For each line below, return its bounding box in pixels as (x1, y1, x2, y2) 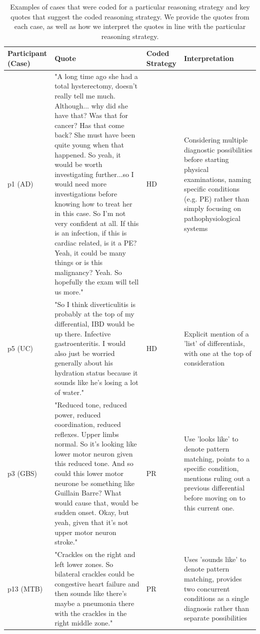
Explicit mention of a (183, 328, 249, 338)
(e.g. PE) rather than (183, 193, 249, 203)
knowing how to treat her (54, 198, 132, 208)
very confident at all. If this (54, 217, 139, 228)
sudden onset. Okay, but (54, 507, 129, 517)
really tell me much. (54, 90, 115, 100)
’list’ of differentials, (183, 338, 245, 348)
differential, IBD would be (54, 318, 134, 328)
